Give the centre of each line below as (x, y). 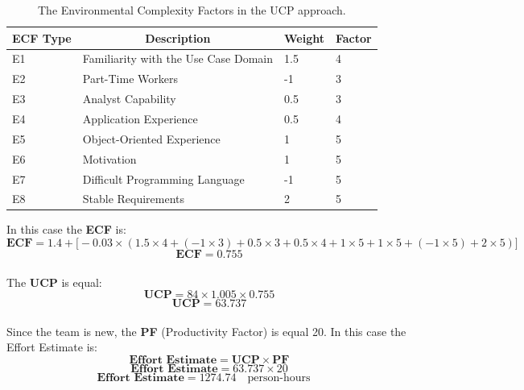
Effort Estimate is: (52, 347)
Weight (304, 37)
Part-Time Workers (130, 79)
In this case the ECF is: (66, 229)
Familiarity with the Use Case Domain (177, 58)
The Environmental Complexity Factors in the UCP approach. (192, 10)
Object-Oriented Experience (151, 138)
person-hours (279, 378)
